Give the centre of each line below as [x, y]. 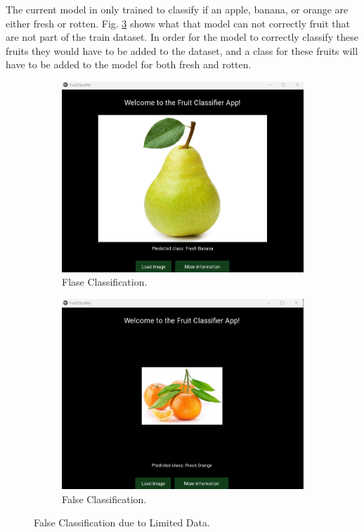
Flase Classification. [105, 282]
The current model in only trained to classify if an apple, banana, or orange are [177, 9]
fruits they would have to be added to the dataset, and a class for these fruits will [182, 50]
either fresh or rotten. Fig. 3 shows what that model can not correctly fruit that [178, 23]
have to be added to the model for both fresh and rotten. [129, 64]
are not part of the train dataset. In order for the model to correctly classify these [182, 37]
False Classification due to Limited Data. [122, 522]
